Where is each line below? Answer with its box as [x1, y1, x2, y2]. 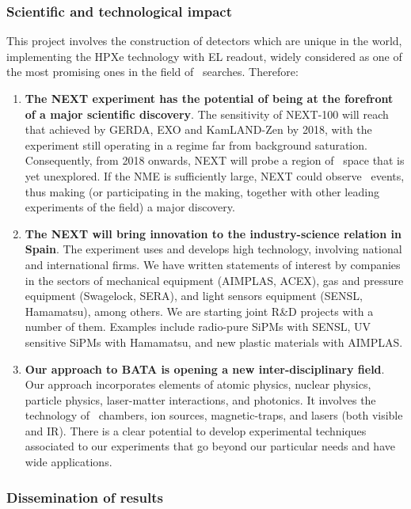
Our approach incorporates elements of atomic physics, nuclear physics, [25, 376, 371, 393]
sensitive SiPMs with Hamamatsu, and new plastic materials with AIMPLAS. [25, 333, 403, 350]
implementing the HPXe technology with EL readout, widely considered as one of [6, 47, 402, 64]
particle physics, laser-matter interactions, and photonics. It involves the [25, 391, 376, 408]
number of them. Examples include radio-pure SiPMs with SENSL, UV [25, 318, 371, 335]
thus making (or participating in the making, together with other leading [25, 183, 379, 199]
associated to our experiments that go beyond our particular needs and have [25, 438, 395, 454]
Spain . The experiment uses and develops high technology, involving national [25, 241, 402, 257]
